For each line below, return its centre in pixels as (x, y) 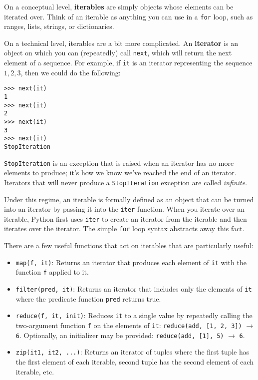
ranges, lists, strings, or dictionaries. (59, 26)
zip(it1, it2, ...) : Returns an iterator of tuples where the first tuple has (132, 352)
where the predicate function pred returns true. (88, 298)
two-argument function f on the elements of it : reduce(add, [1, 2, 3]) (129, 325)
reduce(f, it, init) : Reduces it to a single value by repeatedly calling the (134, 315)
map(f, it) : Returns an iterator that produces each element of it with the (131, 262)
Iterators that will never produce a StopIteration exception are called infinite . (126, 182)
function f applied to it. (52, 272)
